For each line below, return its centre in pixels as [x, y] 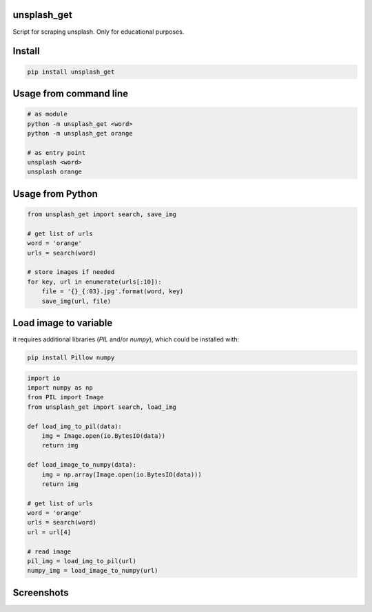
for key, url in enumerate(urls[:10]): [94, 282]
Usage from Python [55, 194]
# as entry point [56, 152]
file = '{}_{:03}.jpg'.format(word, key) [113, 292]
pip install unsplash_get [71, 72]
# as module [48, 114]
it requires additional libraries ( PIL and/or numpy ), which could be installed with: [126, 339]
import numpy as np [60, 388]
